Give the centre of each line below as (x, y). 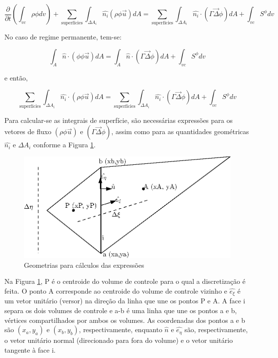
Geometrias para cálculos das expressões (84, 265)
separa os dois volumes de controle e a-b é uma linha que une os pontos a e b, (121, 310)
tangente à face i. (30, 349)
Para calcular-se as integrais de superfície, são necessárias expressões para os (119, 120)
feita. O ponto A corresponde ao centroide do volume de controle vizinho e (116, 290)
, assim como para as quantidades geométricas (180, 131)
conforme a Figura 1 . (64, 145)
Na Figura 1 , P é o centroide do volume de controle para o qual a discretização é (125, 281)
